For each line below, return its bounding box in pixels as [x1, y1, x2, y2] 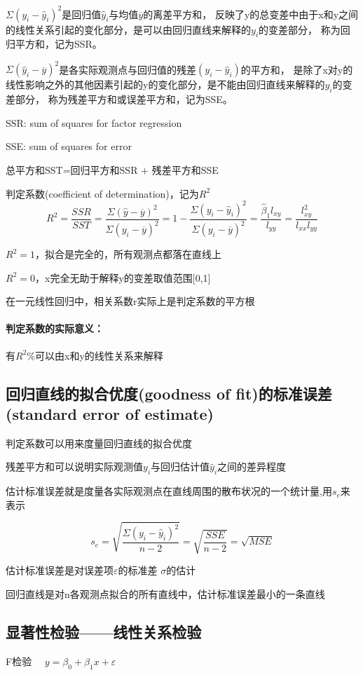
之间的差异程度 [217, 459, 287, 474]
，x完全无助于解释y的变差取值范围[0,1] [34, 270, 211, 285]
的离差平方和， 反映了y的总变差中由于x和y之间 [143, 6, 359, 21]
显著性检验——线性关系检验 [6, 620, 202, 642]
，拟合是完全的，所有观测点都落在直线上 [34, 247, 221, 261]
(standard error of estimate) [6, 402, 214, 424]
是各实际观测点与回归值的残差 [59, 62, 197, 76]
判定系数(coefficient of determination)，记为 [6, 186, 199, 200]
